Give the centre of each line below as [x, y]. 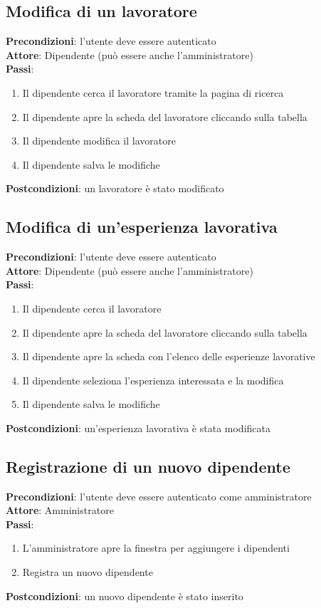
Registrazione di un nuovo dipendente [148, 466]
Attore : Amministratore [60, 510]
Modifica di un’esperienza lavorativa [142, 227]
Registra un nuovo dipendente [88, 572]
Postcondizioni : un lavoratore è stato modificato [115, 188]
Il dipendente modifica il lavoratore [99, 141]
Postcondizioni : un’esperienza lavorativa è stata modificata [138, 428]
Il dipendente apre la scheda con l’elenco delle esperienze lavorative [169, 356]
